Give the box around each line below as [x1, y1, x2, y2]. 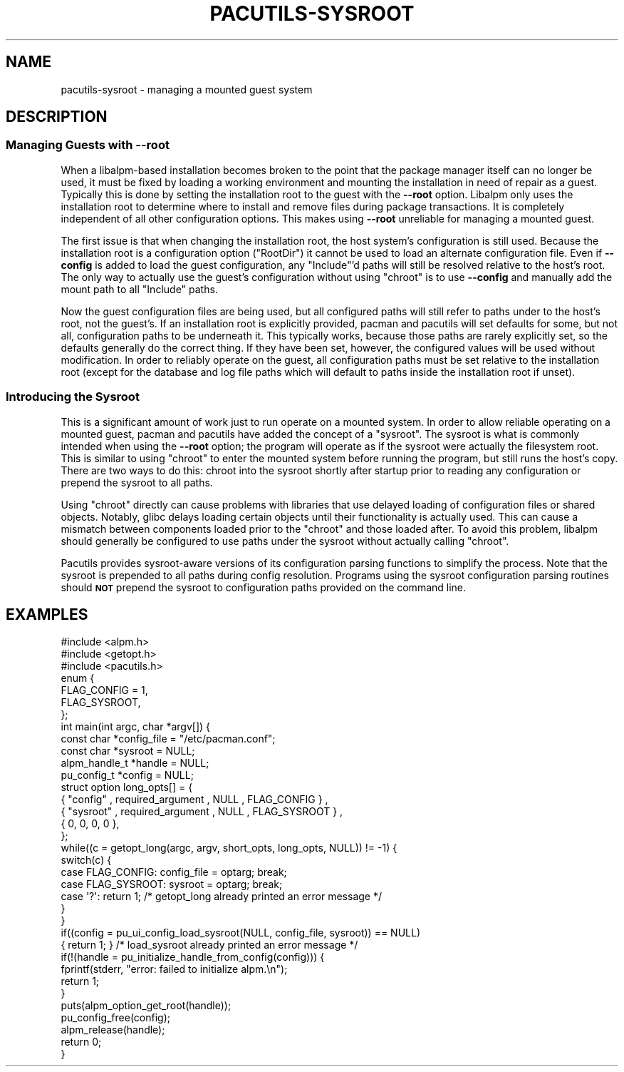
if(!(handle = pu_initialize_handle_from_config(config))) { [61, 951, 325, 964]
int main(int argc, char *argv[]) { [61, 720, 211, 733]
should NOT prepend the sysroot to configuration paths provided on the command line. [61, 581, 467, 593]
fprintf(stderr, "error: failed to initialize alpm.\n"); [61, 963, 288, 976]
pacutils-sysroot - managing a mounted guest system [61, 83, 313, 96]
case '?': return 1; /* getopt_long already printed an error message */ [61, 890, 383, 903]
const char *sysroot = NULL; [61, 745, 195, 757]
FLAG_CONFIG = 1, [61, 684, 148, 697]
